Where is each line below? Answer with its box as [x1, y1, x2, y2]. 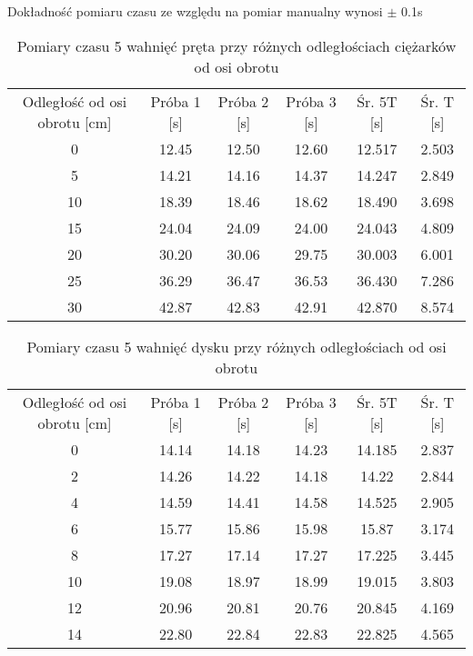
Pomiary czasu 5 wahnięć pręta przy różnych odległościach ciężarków [16, 35, 457, 56]
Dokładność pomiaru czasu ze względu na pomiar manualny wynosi [7, 2, 383, 20]
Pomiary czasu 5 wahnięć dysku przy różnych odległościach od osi [26, 335, 447, 357]
